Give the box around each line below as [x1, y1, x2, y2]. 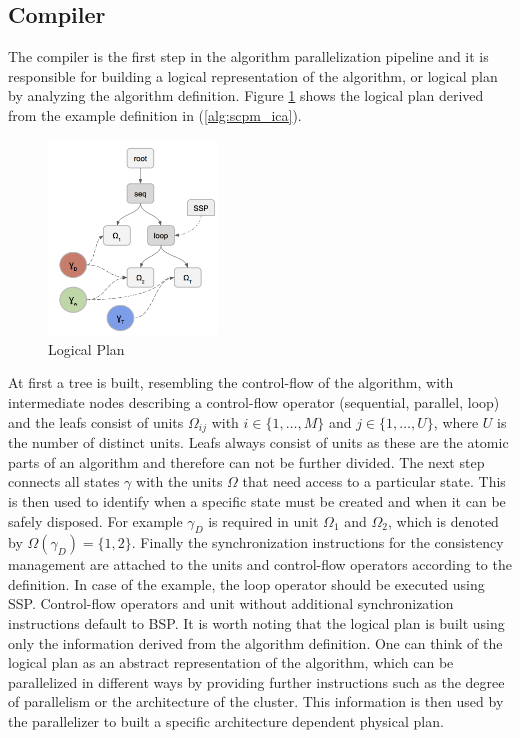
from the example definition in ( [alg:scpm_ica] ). [8, 104, 302, 125]
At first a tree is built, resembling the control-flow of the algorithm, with [8, 372, 454, 393]
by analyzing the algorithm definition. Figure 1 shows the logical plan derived [8, 85, 484, 106]
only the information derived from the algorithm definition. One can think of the [8, 632, 503, 653]
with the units [136, 471, 223, 492]
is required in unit [208, 510, 319, 531]
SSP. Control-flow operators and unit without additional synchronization [8, 593, 454, 614]
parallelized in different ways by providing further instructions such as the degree [8, 671, 505, 692]
